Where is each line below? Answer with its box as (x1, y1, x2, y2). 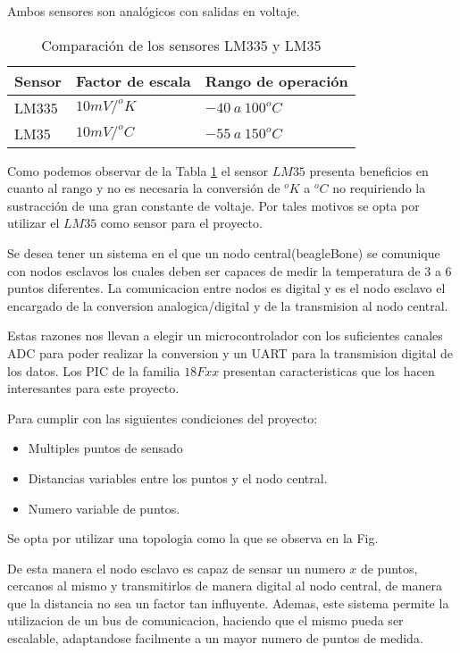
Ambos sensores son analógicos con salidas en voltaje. (7, 2, 300, 20)
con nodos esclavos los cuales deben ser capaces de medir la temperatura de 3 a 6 (7, 261, 452, 280)
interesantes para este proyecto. (7, 379, 180, 398)
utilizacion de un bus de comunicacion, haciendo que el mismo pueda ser (7, 611, 404, 630)
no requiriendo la (332, 179, 426, 197)
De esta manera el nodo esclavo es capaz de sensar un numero (7, 558, 346, 577)
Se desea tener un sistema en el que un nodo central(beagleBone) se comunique (7, 243, 440, 262)
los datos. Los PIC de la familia (7, 361, 180, 380)
